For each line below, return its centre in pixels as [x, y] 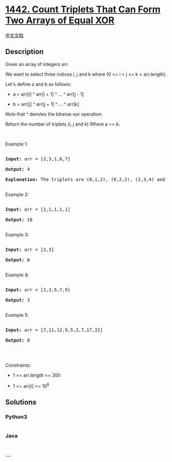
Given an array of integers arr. [37, 64]
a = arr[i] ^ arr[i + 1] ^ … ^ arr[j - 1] [48, 94]
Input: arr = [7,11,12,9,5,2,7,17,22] [54, 330]
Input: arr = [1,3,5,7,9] [38, 290]
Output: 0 [17, 260]
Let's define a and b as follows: [38, 84]
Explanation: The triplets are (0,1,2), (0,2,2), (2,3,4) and [85, 179]
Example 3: [17, 235]
